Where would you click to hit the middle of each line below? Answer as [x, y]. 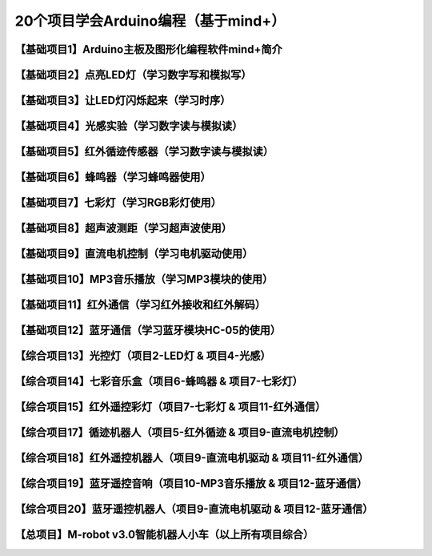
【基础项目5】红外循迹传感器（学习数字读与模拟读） [144, 152]
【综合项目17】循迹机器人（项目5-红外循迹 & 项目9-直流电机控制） [180, 433]
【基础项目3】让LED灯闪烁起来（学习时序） [123, 101]
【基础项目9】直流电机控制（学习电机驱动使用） [134, 254]
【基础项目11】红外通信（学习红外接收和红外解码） [140, 305]
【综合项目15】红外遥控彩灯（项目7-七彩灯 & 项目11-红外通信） [170, 407]
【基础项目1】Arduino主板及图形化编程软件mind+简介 [149, 49]
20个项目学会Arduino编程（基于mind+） [150, 21]
